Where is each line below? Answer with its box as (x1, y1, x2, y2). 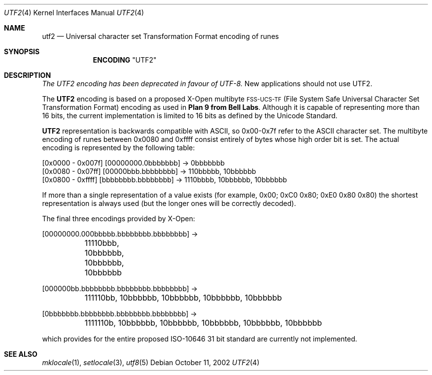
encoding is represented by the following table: (42, 143, 195, 152)
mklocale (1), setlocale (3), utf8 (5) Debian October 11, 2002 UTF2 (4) (42, 358, 260, 367)
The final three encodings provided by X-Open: (42, 214, 195, 223)
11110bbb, (84, 238, 119, 248)
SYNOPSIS (4, 47, 40, 56)
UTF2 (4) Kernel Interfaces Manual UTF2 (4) (4, 8, 144, 17)
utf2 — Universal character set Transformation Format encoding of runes (42, 32, 279, 40)
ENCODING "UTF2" (93, 56, 157, 64)
